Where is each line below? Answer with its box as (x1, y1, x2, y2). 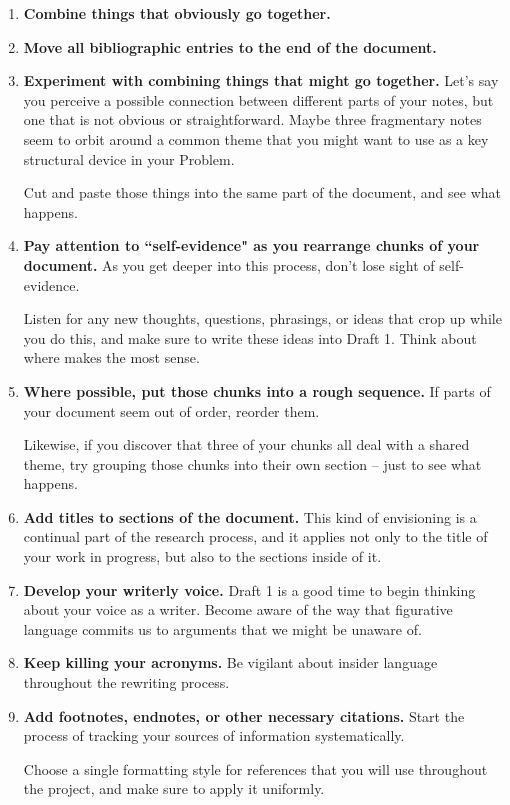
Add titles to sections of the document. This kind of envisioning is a (23, 506, 477, 527)
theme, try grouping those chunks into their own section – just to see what (23, 453, 482, 474)
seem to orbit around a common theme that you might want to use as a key (23, 128, 489, 149)
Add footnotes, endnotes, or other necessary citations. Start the (23, 705, 465, 726)
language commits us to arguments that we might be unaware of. (23, 618, 422, 639)
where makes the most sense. (23, 347, 200, 368)
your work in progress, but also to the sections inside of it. (23, 546, 382, 567)
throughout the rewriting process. (23, 672, 230, 693)
